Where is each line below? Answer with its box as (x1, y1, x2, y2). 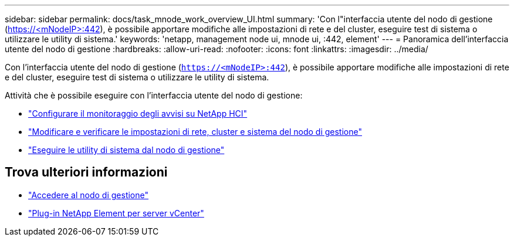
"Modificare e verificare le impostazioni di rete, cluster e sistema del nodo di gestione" (28, 127, 362, 137)
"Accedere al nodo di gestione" (28, 189, 149, 200)
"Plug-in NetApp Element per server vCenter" (28, 208, 204, 218)
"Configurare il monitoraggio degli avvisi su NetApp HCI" (28, 108, 248, 118)
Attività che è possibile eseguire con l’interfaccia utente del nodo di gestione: (5, 90, 303, 100)
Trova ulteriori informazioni (5, 165, 168, 180)
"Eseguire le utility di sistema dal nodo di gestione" (28, 145, 225, 155)
